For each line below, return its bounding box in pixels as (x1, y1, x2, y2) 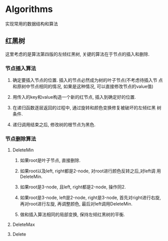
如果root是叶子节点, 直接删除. (20, 157, 81, 163)
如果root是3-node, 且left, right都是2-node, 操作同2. (20, 184, 126, 190)
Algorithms (5, 4, 53, 15)
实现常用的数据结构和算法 (5, 21, 58, 27)
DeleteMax (12, 221, 35, 227)
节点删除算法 (5, 135, 37, 142)
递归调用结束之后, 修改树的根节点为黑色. (12, 122, 96, 128)
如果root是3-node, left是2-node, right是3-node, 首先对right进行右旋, (20, 194, 161, 201)
